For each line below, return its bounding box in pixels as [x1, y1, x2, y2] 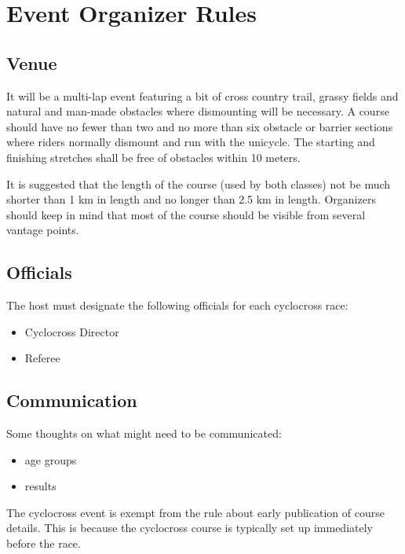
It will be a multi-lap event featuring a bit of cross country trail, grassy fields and [6, 87, 399, 104]
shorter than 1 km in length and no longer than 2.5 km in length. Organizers [6, 191, 376, 207]
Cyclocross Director [24, 323, 119, 339]
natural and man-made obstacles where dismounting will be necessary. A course [6, 103, 389, 119]
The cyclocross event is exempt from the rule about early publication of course [6, 504, 385, 520]
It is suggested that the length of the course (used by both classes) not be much [6, 175, 391, 192]
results [24, 478, 57, 494]
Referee [24, 350, 60, 366]
